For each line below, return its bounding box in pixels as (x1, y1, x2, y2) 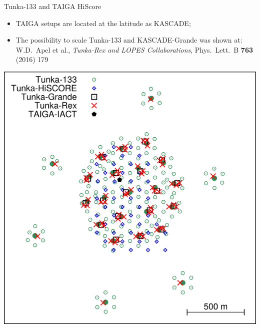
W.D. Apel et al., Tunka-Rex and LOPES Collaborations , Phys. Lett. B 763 (15, 44, 253, 55)
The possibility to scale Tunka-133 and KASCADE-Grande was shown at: (15, 35, 242, 45)
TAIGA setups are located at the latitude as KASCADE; (15, 18, 191, 28)
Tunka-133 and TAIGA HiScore (4, 1, 101, 11)
